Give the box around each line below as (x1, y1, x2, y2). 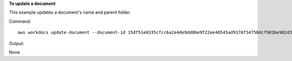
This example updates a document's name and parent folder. (9, 10, 131, 15)
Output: (9, 40, 24, 46)
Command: (9, 18, 31, 24)
